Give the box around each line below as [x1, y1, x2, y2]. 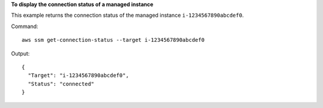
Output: [11, 50, 30, 57]
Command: [11, 23, 38, 30]
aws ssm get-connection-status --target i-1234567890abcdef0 [22, 36, 205, 44]
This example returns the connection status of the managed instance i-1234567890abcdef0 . [11, 12, 244, 19]
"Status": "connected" [28, 81, 95, 87]
